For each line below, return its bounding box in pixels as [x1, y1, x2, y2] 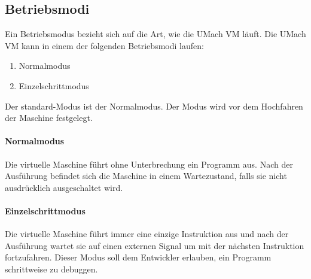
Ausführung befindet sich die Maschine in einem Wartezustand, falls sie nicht [5, 169, 287, 182]
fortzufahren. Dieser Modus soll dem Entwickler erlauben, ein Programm [5, 251, 272, 263]
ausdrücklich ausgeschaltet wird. [5, 181, 123, 193]
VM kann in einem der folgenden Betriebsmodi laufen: [5, 39, 204, 51]
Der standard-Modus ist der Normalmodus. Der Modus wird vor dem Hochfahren [5, 99, 303, 112]
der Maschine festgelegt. [5, 111, 93, 124]
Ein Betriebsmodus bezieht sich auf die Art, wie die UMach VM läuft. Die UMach [5, 28, 306, 40]
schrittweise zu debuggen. [5, 262, 98, 275]
